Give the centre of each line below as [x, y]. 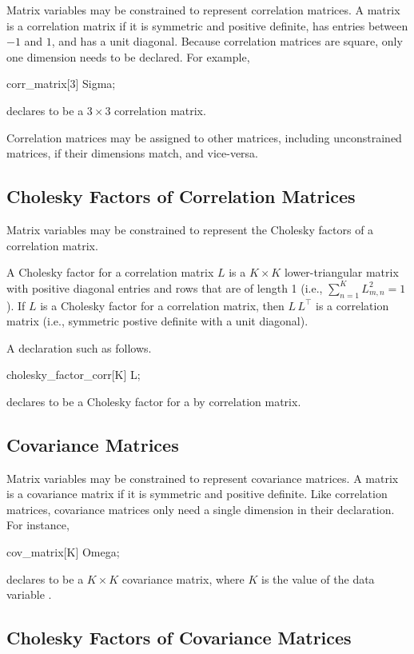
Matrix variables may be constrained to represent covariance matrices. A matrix [203, 478]
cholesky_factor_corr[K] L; [74, 375]
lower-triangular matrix [341, 272]
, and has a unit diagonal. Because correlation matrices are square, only [227, 41]
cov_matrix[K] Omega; [63, 552]
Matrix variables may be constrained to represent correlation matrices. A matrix [203, 10]
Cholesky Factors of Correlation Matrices [181, 196]
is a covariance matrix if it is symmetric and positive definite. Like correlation [197, 494]
